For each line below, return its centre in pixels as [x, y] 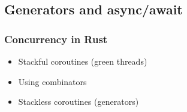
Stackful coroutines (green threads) [83, 61]
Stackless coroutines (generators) [79, 102]
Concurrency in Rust [56, 39]
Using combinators [52, 81]
